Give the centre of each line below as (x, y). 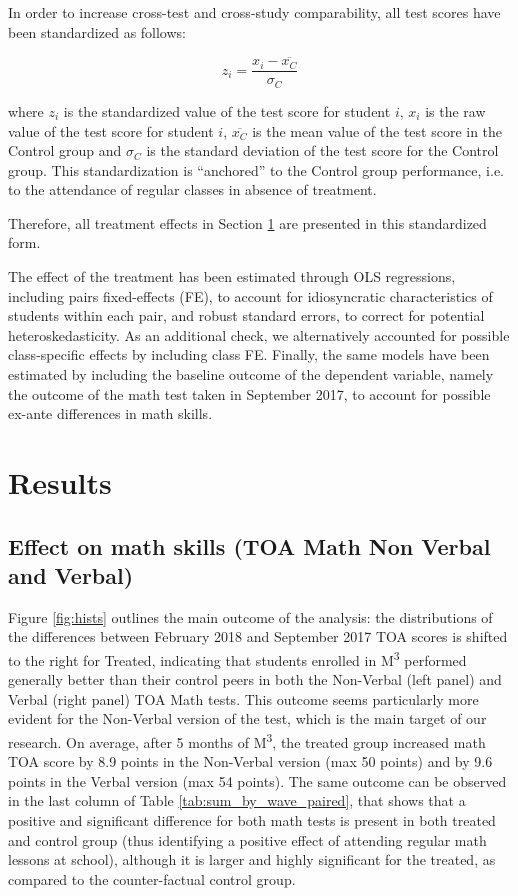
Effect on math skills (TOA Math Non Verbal (249, 545)
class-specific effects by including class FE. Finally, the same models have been (249, 354)
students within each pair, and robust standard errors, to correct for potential (246, 315)
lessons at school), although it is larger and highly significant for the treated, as (252, 859)
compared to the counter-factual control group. (152, 878)
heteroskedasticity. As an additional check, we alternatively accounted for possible (259, 334)
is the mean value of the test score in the (377, 130)
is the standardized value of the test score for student (227, 110)
